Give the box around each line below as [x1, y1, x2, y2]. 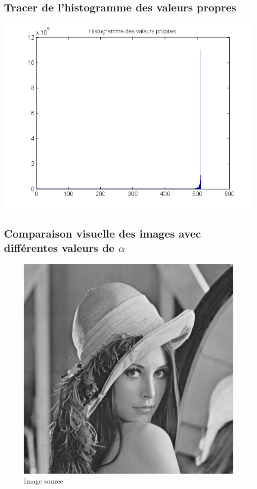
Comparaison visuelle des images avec [4, 225, 201, 241]
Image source [24, 475, 63, 486]
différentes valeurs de [4, 240, 115, 255]
